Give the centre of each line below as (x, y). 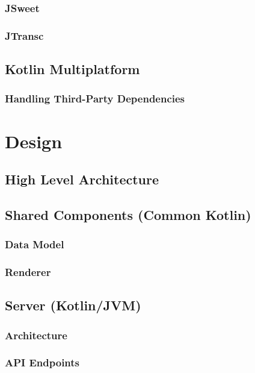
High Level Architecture (82, 179)
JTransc (24, 35)
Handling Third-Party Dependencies (95, 99)
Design (34, 141)
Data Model (35, 244)
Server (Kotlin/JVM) (73, 305)
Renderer (28, 272)
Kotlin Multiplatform (72, 69)
